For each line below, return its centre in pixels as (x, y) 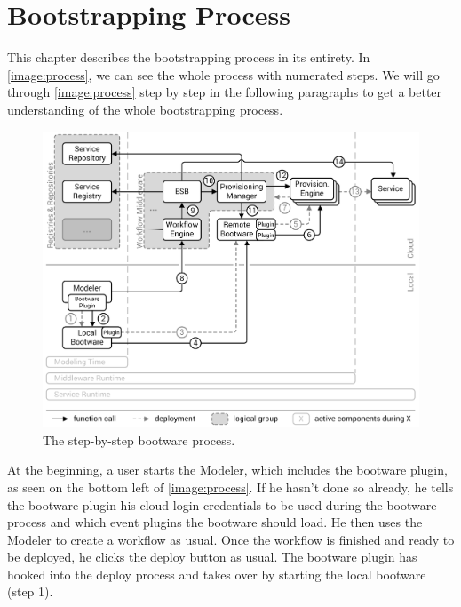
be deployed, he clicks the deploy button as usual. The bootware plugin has (212, 557)
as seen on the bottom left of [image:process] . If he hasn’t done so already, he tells (230, 487)
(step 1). (30, 591)
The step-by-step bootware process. (139, 439)
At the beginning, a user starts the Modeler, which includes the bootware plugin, (227, 470)
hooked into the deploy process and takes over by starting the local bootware (217, 574)
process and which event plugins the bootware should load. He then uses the (215, 522)
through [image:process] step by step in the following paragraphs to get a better (225, 92)
